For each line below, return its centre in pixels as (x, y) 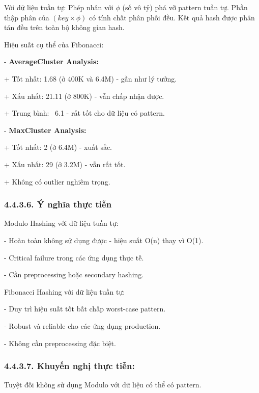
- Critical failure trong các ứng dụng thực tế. (74, 257)
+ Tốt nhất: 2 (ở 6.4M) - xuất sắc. (58, 147)
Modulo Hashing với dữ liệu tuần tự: (61, 223)
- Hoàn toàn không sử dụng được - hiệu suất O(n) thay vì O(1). (104, 240)
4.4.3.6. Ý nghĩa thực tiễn (58, 204)
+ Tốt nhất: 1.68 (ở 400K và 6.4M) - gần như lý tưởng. (91, 78)
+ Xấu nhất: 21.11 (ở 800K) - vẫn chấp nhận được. (84, 96)
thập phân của (27, 17)
